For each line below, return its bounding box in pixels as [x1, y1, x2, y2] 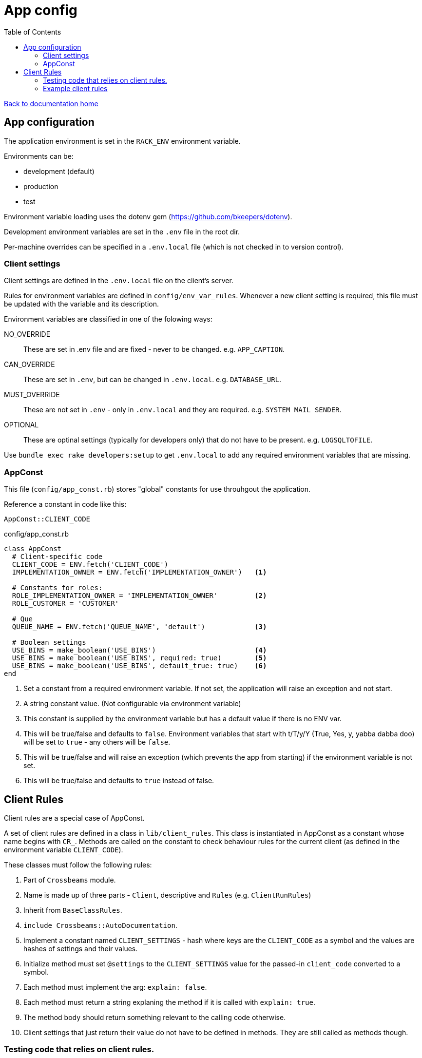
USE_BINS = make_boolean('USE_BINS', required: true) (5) [12, 654, 267, 662]
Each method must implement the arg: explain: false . [23, 982, 207, 991]
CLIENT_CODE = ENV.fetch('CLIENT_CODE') [12, 560, 169, 569]
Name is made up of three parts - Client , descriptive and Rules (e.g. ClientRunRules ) [23, 890, 311, 899]
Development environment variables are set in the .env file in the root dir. [4, 227, 240, 236]
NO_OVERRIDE [4, 330, 51, 339]
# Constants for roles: [12, 584, 103, 592]
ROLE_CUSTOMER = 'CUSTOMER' [12, 599, 119, 608]
